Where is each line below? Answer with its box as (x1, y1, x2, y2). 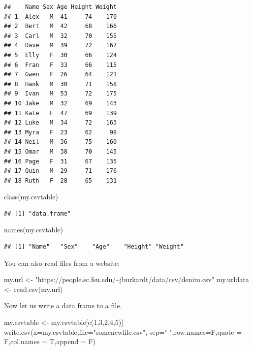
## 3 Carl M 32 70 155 (4, 32, 117, 39)
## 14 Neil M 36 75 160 (4, 138, 117, 146)
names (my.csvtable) (4, 224, 63, 235)
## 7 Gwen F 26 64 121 (4, 71, 117, 78)
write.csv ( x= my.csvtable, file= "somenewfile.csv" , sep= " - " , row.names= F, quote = (4, 326, 242, 337)
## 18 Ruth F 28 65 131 (4, 177, 117, 184)
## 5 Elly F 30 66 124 (4, 51, 117, 59)
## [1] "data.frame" (4, 210, 71, 217)
